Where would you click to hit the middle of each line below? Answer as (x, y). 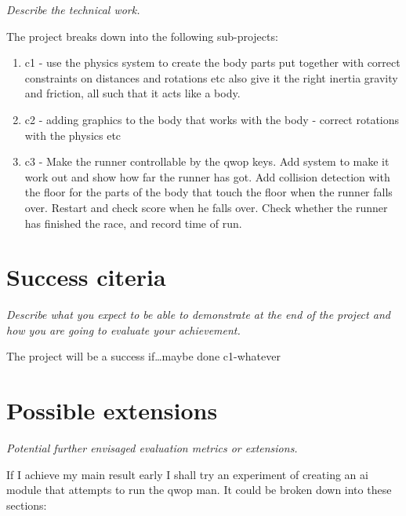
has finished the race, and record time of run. (133, 223)
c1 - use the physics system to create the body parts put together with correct (212, 62)
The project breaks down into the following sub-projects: (142, 36)
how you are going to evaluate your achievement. (123, 329)
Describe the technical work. (73, 9)
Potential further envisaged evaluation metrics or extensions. (152, 448)
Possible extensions (112, 410)
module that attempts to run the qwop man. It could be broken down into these (199, 490)
